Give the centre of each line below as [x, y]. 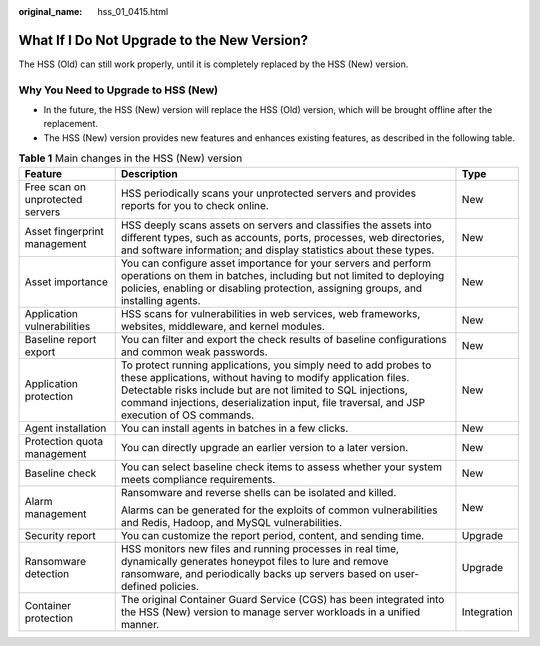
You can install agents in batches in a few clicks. [234, 428]
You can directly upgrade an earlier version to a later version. [264, 447]
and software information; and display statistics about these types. [277, 250]
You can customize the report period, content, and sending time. [272, 535]
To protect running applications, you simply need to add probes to [276, 365]
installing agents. [160, 300]
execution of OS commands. [187, 415]
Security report [60, 535]
